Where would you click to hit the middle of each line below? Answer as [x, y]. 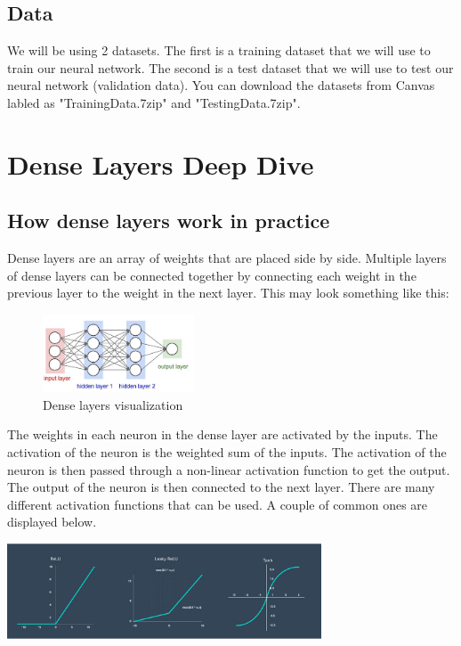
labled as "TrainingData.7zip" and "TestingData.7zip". [154, 102]
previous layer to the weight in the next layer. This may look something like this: [228, 293]
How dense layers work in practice [169, 221]
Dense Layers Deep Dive [161, 164]
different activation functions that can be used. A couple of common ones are [218, 504]
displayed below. [52, 522]
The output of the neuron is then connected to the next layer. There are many [221, 487]
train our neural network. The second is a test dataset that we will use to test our [230, 67]
